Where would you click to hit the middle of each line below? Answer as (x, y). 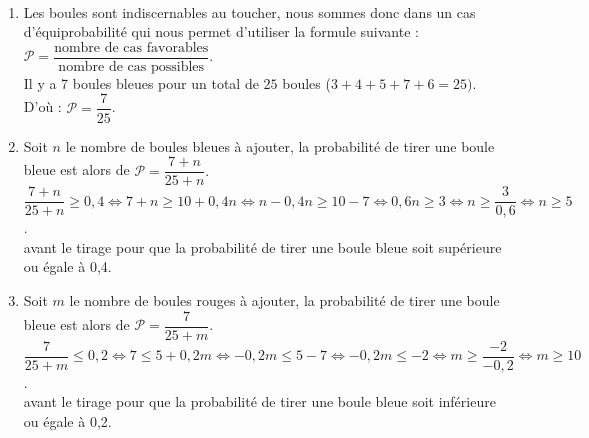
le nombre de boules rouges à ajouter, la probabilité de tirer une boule (284, 300)
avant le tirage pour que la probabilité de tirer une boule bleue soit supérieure (262, 246)
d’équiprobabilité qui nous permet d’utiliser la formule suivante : (221, 31)
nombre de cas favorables (131, 47)
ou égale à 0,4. (67, 266)
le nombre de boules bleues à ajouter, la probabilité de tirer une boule (280, 145)
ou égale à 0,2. (67, 420)
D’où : (42, 106)
